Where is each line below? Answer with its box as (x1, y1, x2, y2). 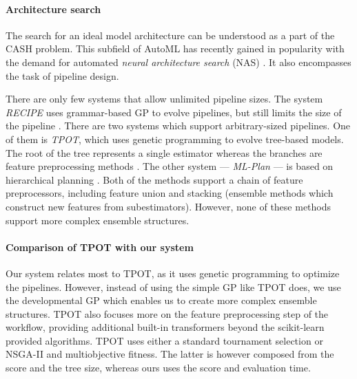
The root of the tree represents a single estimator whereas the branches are (6, 145, 323, 160)
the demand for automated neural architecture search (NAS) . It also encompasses (6, 54, 351, 69)
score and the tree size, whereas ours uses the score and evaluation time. (6, 360, 311, 375)
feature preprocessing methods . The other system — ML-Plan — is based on (6, 159, 334, 173)
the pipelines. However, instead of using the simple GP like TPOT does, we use (6, 279, 341, 294)
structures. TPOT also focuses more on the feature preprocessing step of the (6, 306, 329, 321)
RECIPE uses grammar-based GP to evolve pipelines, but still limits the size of (6, 105, 342, 119)
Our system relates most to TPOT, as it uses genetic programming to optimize (6, 266, 340, 280)
